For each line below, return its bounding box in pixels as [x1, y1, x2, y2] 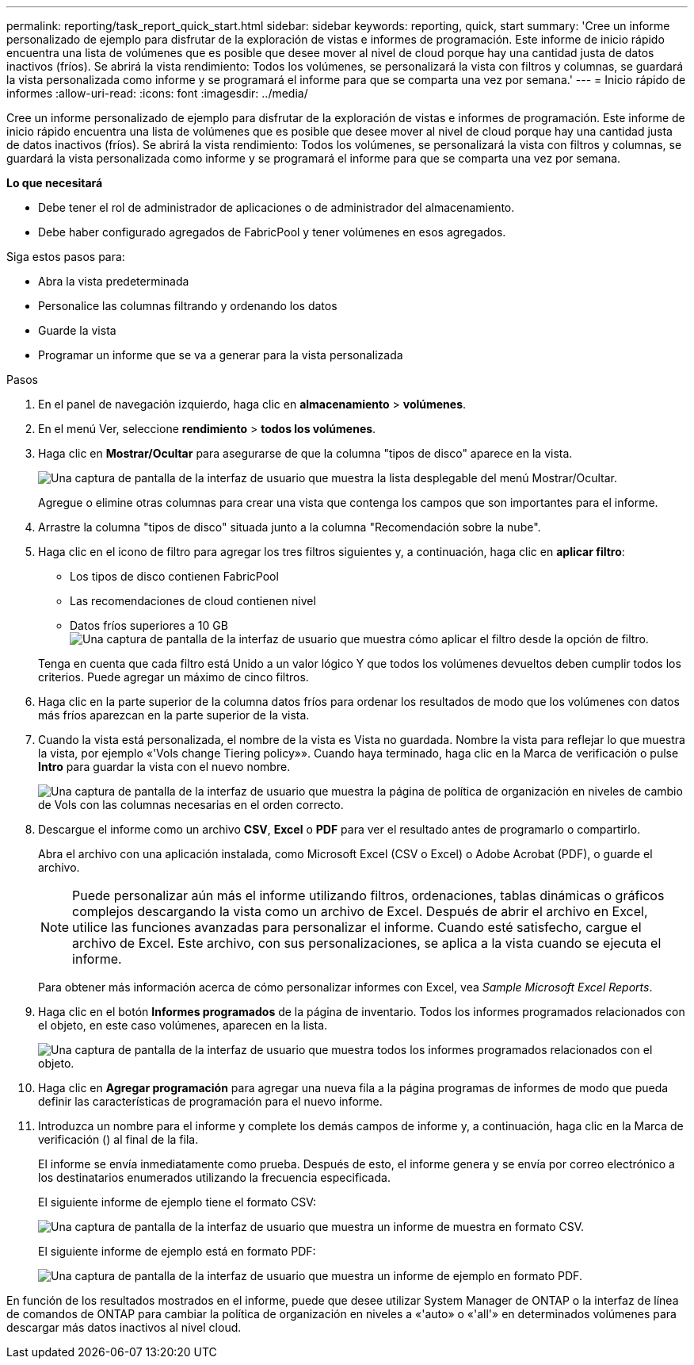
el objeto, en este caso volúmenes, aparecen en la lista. [38, 1018, 328, 1032]
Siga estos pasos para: [6, 250, 125, 263]
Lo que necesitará [6, 176, 103, 190]
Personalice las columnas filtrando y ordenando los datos [38, 299, 337, 312]
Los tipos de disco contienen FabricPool [70, 569, 279, 583]
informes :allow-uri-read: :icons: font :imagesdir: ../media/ [6, 86, 308, 100]
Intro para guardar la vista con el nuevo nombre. [38, 760, 291, 773]
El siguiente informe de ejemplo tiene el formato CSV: [38, 1195, 316, 1209]
